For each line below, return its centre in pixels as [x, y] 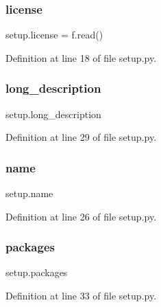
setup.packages [37, 272]
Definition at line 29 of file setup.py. [81, 137]
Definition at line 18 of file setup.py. [81, 57]
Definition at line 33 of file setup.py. [81, 296]
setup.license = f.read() [54, 35]
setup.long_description [53, 114]
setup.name [29, 193]
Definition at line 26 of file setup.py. [81, 216]
